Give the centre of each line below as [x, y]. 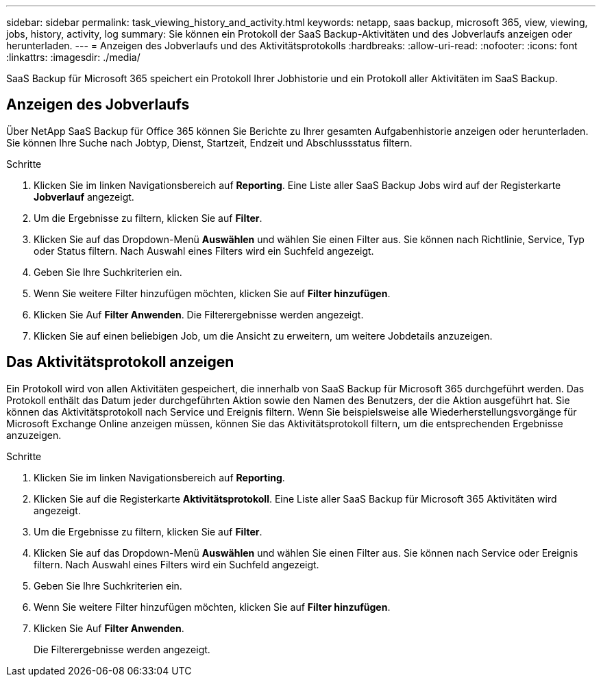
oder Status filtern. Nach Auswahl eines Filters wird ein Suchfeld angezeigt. [204, 251]
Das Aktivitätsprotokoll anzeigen [120, 362]
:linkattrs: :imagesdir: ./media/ [73, 57]
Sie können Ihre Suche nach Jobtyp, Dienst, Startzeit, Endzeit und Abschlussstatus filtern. [209, 142]
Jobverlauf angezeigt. [84, 197]
